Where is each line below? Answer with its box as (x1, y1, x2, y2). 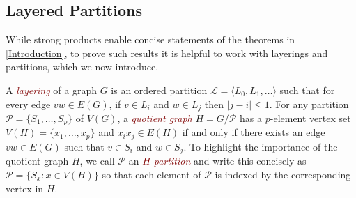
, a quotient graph (117, 111, 192, 125)
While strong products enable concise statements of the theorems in (6, 32, 295, 47)
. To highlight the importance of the (183, 139, 338, 153)
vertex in (6, 181, 44, 195)
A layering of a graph (6, 82, 97, 97)
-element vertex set (270, 111, 351, 125)
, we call (79, 153, 115, 168)
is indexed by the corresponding (215, 167, 351, 181)
